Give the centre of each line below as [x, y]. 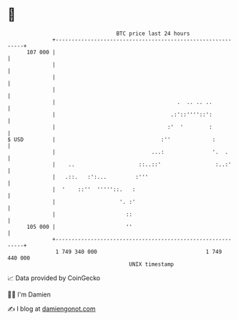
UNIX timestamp [152, 264]
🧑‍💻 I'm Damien [29, 294]
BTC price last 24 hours [153, 33]
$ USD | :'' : [111, 139]
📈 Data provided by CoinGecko [54, 278]
